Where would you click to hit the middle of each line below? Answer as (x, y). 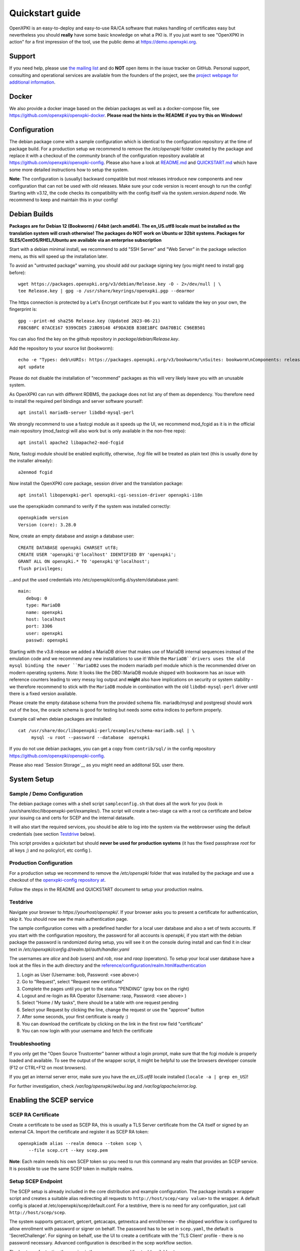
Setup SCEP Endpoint (36, 1181)
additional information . (32, 82)
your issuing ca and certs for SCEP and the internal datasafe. (72, 818)
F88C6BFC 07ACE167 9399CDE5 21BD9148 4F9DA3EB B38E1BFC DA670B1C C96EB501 (112, 328)
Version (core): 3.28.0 (47, 525)
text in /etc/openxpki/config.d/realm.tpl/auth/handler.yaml (69, 949)
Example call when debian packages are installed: (61, 719)
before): (17, 272)
